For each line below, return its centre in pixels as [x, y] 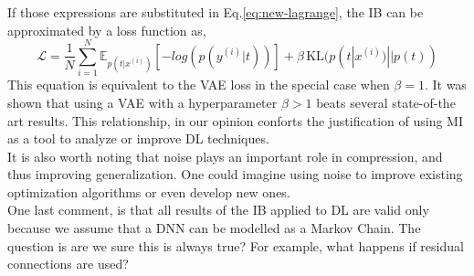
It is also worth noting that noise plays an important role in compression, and [225, 156]
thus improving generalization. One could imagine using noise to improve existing [235, 174]
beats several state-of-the [386, 102]
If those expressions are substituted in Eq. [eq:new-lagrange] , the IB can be [216, 12]
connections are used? [68, 264]
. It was [445, 85]
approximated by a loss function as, [107, 30]
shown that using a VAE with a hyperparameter [142, 102]
